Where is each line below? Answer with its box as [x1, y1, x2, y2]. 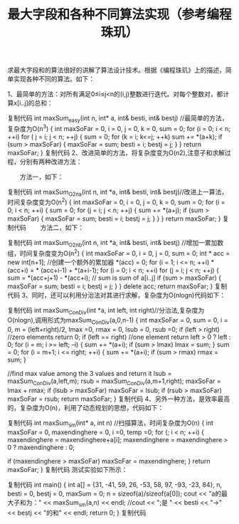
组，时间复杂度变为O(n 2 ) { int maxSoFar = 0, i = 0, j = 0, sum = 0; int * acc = [7, 247, 230, 257]
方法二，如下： [40, 224, 84, 232]
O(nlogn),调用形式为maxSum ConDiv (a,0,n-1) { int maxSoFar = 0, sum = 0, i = [7, 316, 228, 326]
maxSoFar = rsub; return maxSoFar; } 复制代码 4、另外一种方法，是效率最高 [7, 394, 230, 403]
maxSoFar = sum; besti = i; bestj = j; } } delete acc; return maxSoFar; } [7, 282, 213, 290]
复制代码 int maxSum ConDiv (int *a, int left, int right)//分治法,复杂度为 [7, 305, 205, 316]
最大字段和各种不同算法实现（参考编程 [7, 6, 233, 23]
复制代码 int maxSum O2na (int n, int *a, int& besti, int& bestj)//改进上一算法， [7, 187, 228, 198]
